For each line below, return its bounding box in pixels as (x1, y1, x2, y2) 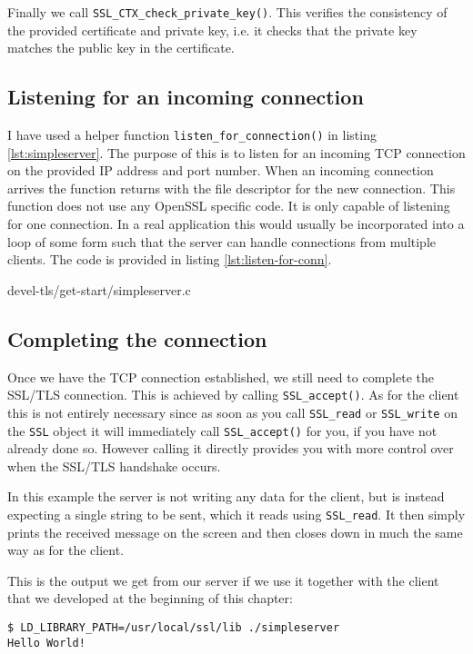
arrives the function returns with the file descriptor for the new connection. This (7, 178, 456, 197)
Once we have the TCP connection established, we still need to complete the (7, 367, 434, 386)
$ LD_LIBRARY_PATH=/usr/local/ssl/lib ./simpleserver (7, 621, 340, 635)
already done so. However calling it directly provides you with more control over (7, 439, 454, 458)
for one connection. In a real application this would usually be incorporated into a (7, 214, 465, 233)
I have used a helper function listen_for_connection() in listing (7, 125, 377, 144)
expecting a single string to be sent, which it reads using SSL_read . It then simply (7, 505, 466, 523)
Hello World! (7, 636, 86, 649)
